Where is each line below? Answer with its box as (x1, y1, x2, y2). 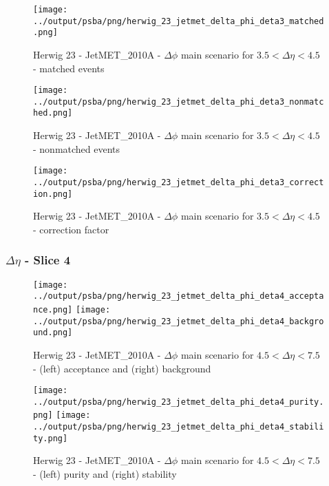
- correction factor (33, 222, 109, 236)
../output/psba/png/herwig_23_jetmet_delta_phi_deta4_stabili (33, 422, 324, 432)
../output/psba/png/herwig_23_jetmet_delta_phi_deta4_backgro (33, 316, 324, 326)
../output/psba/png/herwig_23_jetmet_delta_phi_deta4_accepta (33, 291, 324, 302)
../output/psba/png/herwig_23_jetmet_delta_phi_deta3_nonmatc (33, 96, 324, 107)
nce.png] (33, 305, 73, 315)
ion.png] (33, 189, 73, 199)
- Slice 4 (25, 251, 71, 268)
